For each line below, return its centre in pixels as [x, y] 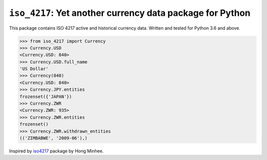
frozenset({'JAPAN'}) [46, 96]
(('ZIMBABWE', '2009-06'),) [53, 138]
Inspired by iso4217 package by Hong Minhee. [56, 151]
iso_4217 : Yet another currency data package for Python [130, 13]
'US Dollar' [34, 69]
